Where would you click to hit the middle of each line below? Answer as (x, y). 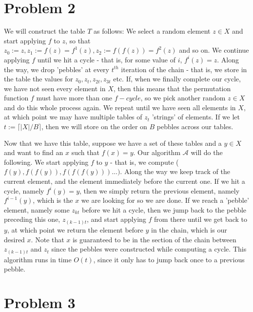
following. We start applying (46, 162)
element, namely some (37, 209)
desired (14, 239)
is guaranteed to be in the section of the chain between (154, 239)
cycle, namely (24, 190)
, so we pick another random (183, 98)
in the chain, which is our (189, 229)
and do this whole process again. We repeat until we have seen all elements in (120, 107)
